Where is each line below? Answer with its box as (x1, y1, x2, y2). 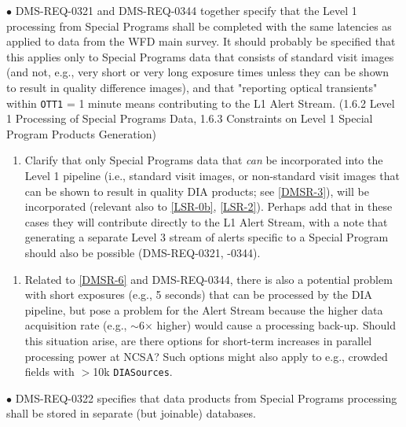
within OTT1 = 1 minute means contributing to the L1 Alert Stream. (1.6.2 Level (6, 94, 395, 111)
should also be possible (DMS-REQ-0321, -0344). (24, 244, 261, 260)
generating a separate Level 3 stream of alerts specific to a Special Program (24, 229, 389, 245)
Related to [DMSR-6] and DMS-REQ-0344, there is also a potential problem (24, 271, 393, 287)
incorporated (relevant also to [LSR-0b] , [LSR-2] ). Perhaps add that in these (24, 198, 393, 215)
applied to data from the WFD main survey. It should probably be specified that (6, 33, 396, 50)
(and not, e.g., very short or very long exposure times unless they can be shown (6, 64, 390, 80)
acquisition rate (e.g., (24, 317, 127, 333)
